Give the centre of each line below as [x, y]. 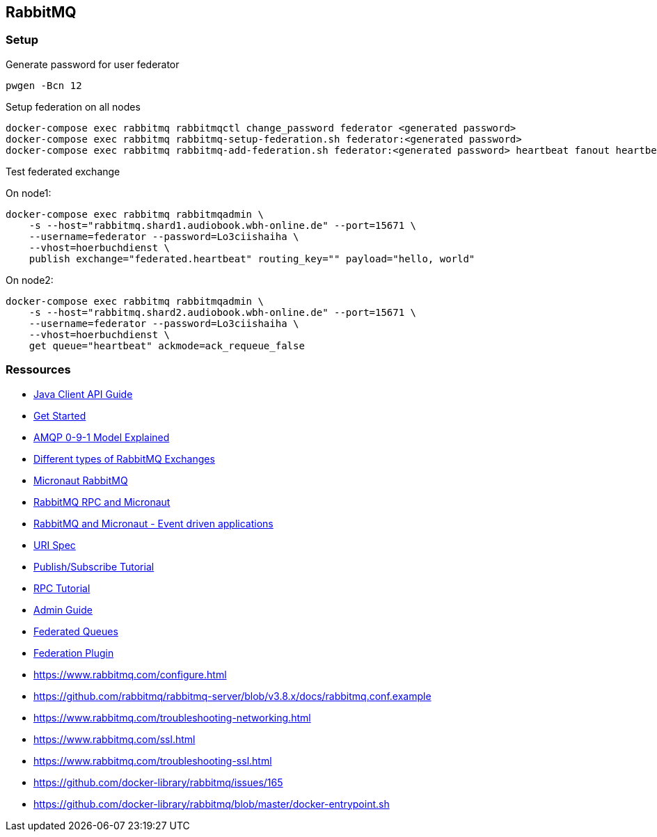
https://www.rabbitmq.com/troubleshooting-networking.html [172, 717]
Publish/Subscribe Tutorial [94, 566]
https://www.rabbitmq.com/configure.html [130, 674]
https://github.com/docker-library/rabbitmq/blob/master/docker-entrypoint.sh [212, 804]
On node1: [29, 193]
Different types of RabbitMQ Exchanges [124, 459]
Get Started [60, 415]
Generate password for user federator [93, 64]
